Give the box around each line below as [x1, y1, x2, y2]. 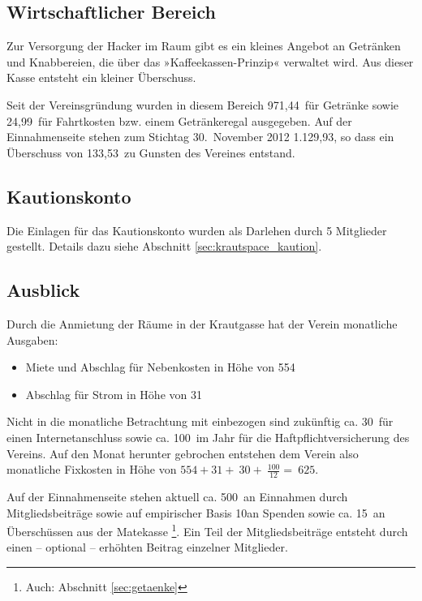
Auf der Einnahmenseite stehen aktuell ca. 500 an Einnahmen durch [6, 487, 348, 504]
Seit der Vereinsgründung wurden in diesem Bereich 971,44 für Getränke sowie [6, 96, 399, 113]
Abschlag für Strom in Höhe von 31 [25, 385, 202, 402]
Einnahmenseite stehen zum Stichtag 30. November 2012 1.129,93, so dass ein [6, 128, 394, 145]
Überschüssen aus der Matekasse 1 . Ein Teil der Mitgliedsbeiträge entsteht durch [6, 521, 408, 539]
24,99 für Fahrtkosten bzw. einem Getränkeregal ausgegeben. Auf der [6, 112, 352, 129]
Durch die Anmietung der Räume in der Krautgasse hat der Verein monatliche [6, 315, 398, 332]
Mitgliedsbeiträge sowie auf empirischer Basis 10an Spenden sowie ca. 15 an [6, 504, 385, 521]
